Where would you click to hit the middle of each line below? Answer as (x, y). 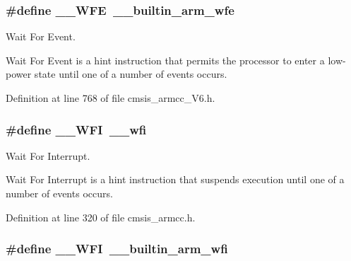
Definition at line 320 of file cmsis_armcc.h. (101, 217)
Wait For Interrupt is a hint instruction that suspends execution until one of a (175, 179)
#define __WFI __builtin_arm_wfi (117, 249)
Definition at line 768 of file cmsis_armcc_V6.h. (111, 98)
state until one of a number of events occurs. (131, 74)
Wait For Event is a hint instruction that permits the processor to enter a (165, 60)
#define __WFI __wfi (76, 129)
